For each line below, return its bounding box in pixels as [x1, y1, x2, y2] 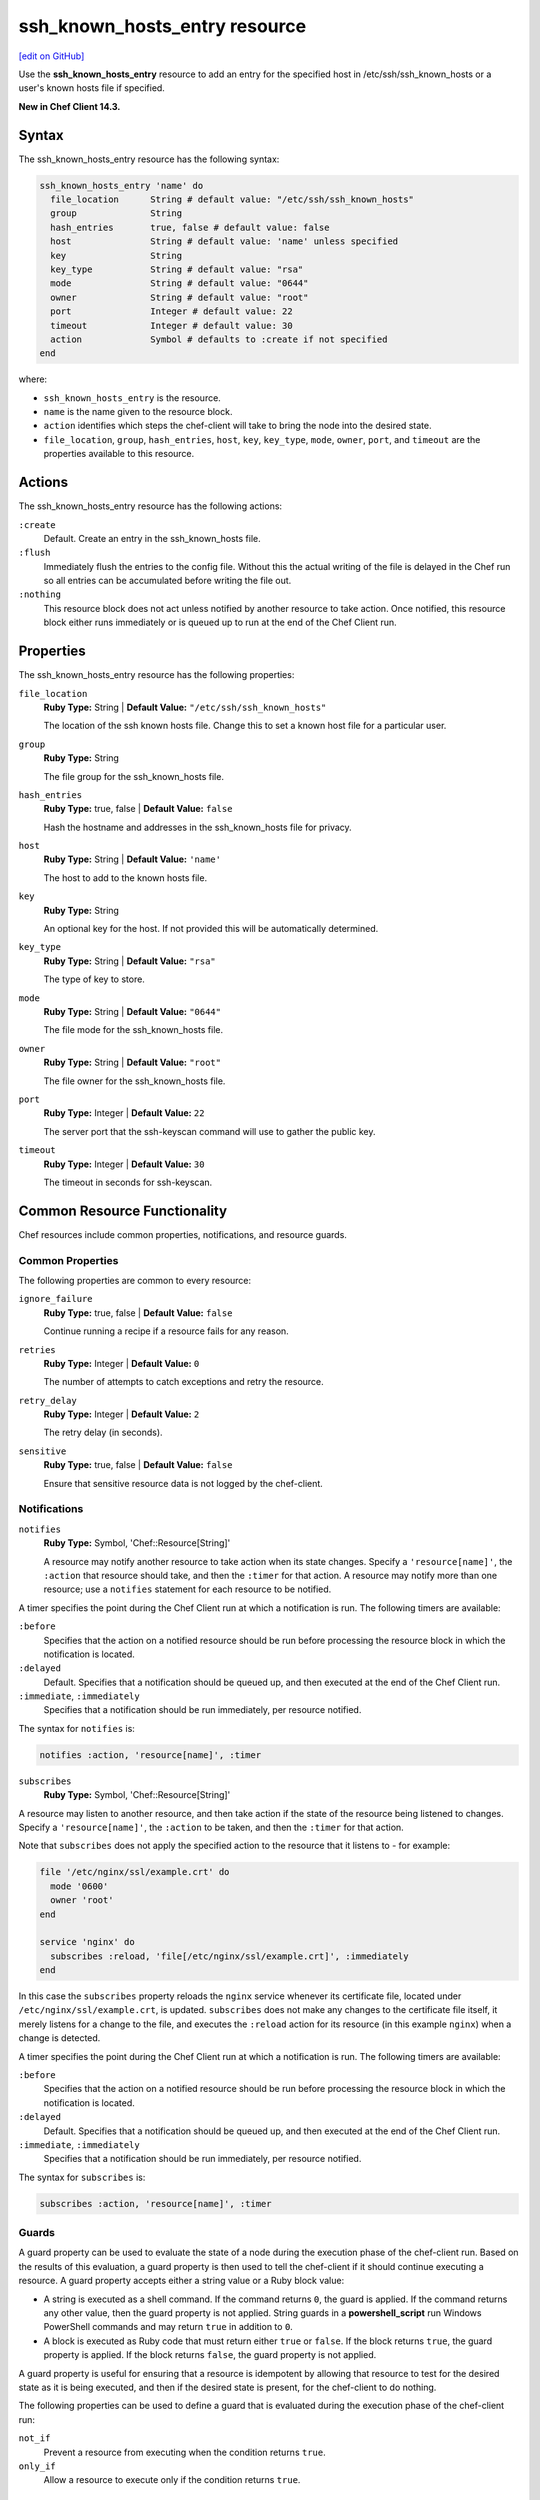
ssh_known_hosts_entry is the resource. [43, 391, 222, 404]
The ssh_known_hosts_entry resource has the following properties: [18, 669, 295, 681]
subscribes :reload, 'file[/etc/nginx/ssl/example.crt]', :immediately [50, 1950, 409, 1962]
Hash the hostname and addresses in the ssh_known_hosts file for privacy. [43, 821, 352, 833]
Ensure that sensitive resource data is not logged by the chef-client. [43, 1477, 324, 1489]
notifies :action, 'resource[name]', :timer [39, 1749, 262, 1760]
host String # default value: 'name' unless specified [50, 236, 399, 247]
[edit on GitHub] [18, 50, 85, 62]
